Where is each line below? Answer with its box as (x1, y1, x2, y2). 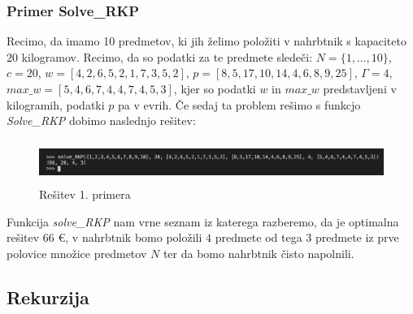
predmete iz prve (315, 229, 399, 246)
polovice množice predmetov (7, 245, 147, 262)
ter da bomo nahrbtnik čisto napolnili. (163, 245, 354, 262)
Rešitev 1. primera (39, 186, 131, 203)
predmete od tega (215, 229, 302, 246)
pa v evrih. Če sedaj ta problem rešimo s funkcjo (118, 96, 361, 113)
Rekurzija (7, 285, 89, 310)
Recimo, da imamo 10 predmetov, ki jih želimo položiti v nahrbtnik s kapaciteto (7, 32, 406, 49)
